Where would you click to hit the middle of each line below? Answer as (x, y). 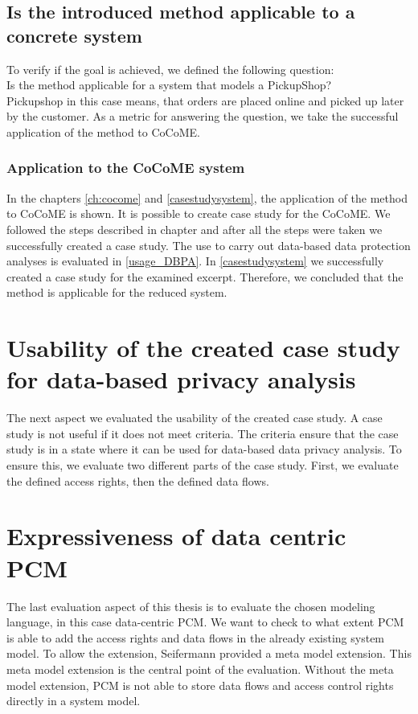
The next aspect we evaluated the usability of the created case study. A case (195, 418)
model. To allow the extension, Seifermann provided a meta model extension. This (209, 653)
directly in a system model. (74, 701)
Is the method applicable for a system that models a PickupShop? (169, 85)
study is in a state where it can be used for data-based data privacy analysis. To (204, 449)
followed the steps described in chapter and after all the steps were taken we (195, 229)
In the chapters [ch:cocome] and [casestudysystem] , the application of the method (207, 197)
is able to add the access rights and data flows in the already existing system (196, 637)
